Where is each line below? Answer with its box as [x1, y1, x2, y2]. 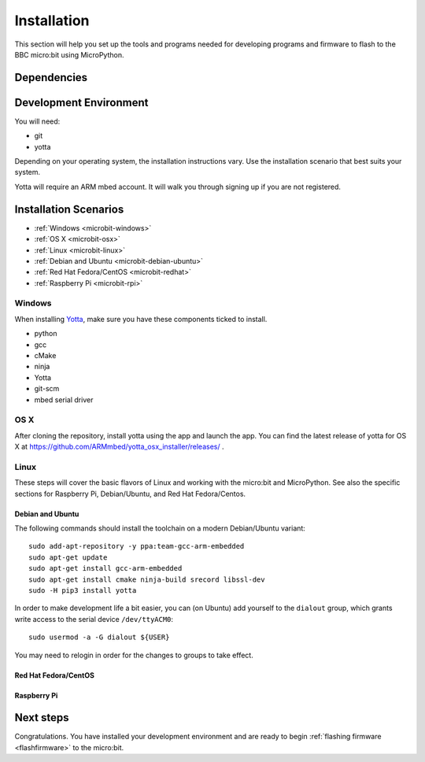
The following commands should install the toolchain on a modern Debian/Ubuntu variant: [14, 523, 306, 533]
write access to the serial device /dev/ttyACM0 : [14, 614, 173, 623]
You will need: [14, 117, 61, 126]
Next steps [14, 711, 69, 724]
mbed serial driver [34, 394, 94, 405]
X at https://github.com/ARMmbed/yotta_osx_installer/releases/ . [14, 442, 224, 452]
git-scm [34, 384, 60, 394]
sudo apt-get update [28, 553, 108, 562]
